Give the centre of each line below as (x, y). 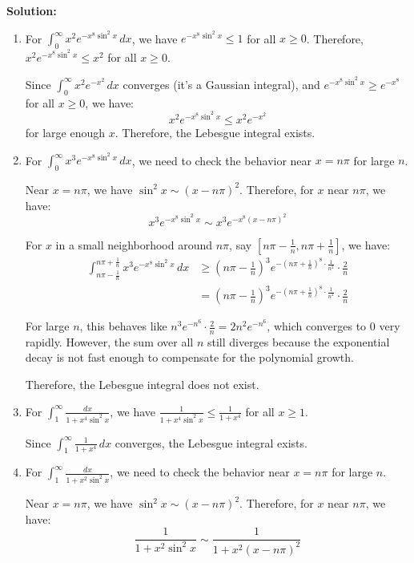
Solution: (32, 10)
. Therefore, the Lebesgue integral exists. (215, 132)
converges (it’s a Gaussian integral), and (221, 84)
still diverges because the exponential (298, 341)
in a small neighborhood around (134, 244)
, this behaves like (123, 326)
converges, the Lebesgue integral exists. (211, 442)
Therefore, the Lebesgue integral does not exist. (142, 385)
